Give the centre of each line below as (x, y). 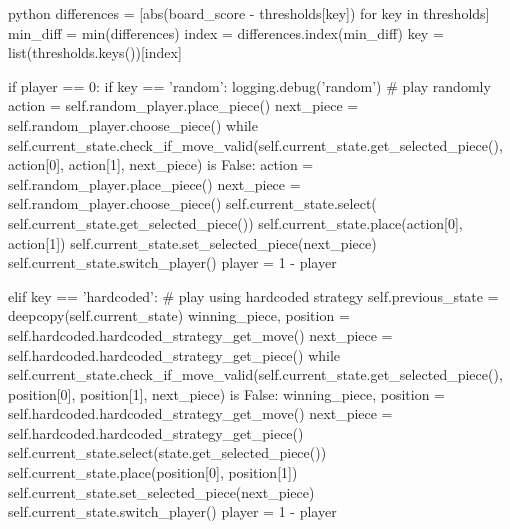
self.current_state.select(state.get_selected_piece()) (167, 452)
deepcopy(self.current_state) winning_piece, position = (179, 315)
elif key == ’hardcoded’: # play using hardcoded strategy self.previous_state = (253, 295)
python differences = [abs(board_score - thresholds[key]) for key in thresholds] (249, 13)
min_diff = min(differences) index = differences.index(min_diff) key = (226, 32)
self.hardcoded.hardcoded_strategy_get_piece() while (174, 354)
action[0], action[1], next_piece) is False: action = (161, 164)
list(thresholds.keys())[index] (95, 52)
